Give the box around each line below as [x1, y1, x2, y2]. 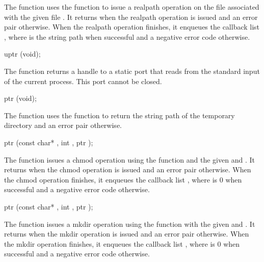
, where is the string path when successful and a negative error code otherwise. [4, 31, 250, 42]
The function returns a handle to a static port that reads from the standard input [4, 65, 260, 76]
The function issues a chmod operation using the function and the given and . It [4, 154, 255, 165]
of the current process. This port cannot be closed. [4, 75, 162, 86]
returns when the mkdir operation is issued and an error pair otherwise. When [4, 228, 249, 239]
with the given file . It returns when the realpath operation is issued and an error [4, 11, 258, 22]
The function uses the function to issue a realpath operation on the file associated [4, 2, 259, 12]
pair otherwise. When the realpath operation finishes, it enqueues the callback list [4, 21, 260, 32]
